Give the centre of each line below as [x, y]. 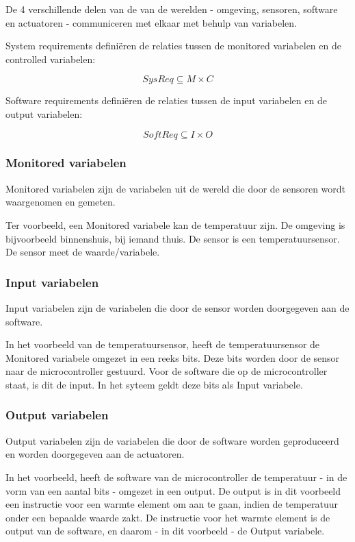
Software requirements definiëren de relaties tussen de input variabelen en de [166, 100]
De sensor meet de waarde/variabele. [83, 252]
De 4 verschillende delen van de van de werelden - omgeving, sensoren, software [172, 9]
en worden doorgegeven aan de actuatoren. [95, 454]
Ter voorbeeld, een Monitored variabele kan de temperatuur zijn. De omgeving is [175, 224]
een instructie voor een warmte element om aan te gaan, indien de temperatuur [172, 504]
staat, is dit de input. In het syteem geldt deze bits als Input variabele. [154, 384]
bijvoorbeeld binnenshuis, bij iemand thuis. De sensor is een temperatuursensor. [173, 238]
